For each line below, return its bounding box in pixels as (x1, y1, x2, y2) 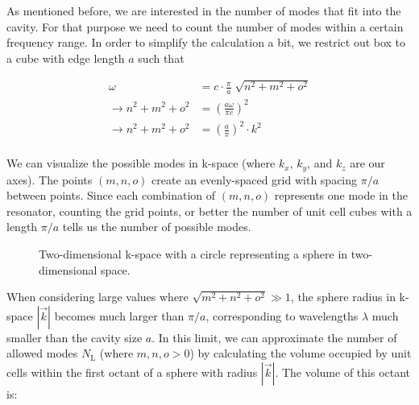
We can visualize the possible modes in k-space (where (6, 155, 276, 172)
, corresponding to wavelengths (205, 307, 359, 324)
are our (350, 155, 385, 172)
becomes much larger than (54, 307, 185, 324)
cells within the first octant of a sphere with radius (6, 363, 258, 380)
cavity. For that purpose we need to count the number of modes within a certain (6, 18, 404, 35)
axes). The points (6, 171, 93, 188)
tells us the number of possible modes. (62, 218, 251, 235)
